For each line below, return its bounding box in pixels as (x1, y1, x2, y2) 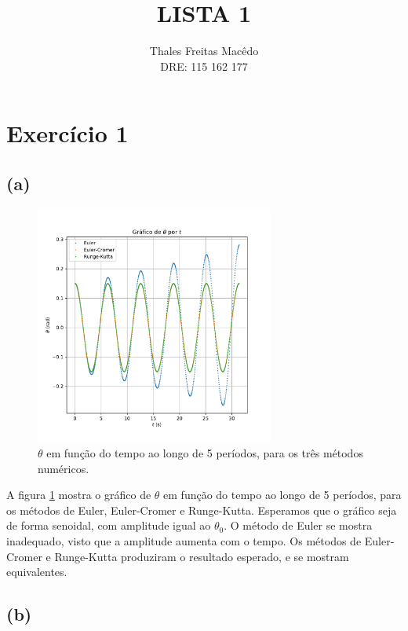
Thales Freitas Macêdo (149, 42, 259, 59)
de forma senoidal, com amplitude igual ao (6, 517, 211, 534)
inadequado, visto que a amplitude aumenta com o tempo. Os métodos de (6, 533, 362, 549)
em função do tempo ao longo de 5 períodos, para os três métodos (46, 445, 363, 461)
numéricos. (38, 460, 89, 476)
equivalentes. (6, 563, 67, 580)
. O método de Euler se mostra (224, 517, 373, 534)
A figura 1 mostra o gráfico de (6, 486, 151, 503)
